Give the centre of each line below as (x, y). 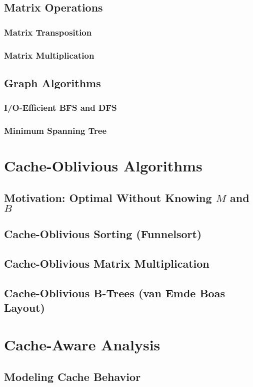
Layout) (24, 308)
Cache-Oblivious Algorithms (103, 166)
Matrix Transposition (48, 32)
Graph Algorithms (52, 82)
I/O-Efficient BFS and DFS (60, 108)
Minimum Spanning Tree (55, 131)
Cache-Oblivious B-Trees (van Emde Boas (114, 293)
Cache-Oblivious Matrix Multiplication (107, 263)
